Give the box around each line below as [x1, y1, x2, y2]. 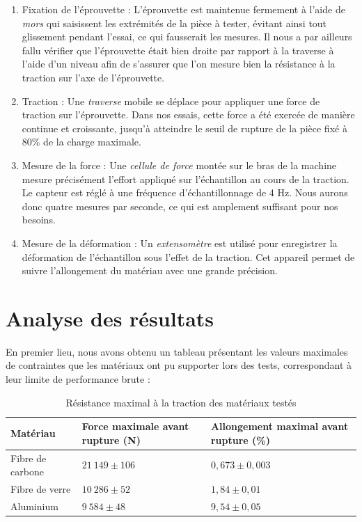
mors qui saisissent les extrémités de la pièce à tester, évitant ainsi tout [22, 15, 327, 30]
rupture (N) [81, 432, 141, 447]
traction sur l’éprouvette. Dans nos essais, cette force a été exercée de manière [22, 107, 355, 122]
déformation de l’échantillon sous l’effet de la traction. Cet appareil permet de [22, 249, 355, 264]
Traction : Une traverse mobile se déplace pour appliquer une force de [22, 93, 320, 108]
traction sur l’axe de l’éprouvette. [22, 70, 165, 84]
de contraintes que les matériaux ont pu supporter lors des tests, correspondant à [6, 358, 352, 372]
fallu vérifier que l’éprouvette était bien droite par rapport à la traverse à [22, 42, 334, 57]
